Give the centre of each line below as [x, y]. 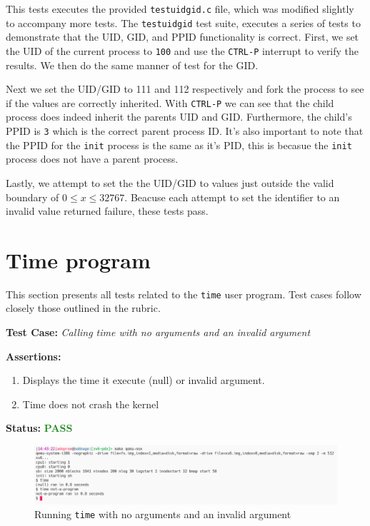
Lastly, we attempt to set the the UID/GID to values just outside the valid [170, 182]
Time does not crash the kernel [91, 404]
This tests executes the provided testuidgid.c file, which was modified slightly [180, 9]
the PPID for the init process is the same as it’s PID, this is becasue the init [179, 145]
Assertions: [34, 356]
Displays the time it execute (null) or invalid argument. [144, 380]
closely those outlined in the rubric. [83, 308]
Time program [78, 259]
